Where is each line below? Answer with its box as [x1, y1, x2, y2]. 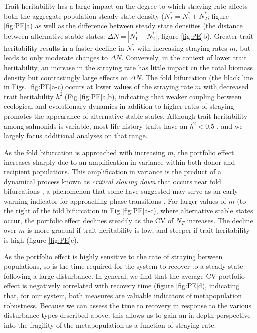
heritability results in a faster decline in [4, 42, 124, 53]
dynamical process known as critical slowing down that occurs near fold [4, 176, 221, 186]
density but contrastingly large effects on [4, 72, 128, 82]
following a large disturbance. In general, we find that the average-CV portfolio [4, 270, 245, 281]
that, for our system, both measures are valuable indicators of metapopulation [4, 290, 242, 301]
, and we [216, 120, 243, 131]
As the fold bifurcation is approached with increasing [4, 147, 165, 157]
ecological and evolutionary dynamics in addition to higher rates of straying [4, 101, 234, 111]
